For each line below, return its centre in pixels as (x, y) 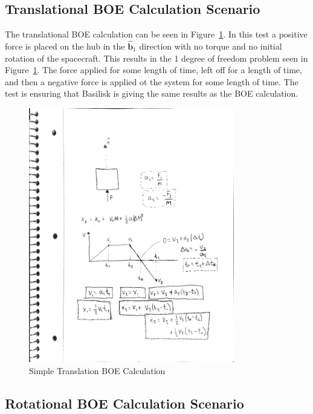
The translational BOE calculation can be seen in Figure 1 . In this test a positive (156, 34)
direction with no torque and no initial (211, 46)
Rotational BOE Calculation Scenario (124, 403)
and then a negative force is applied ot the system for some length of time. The (152, 81)
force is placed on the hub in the (65, 46)
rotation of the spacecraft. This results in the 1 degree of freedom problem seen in (156, 58)
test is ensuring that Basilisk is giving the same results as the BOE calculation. (152, 93)
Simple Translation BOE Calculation (97, 370)
